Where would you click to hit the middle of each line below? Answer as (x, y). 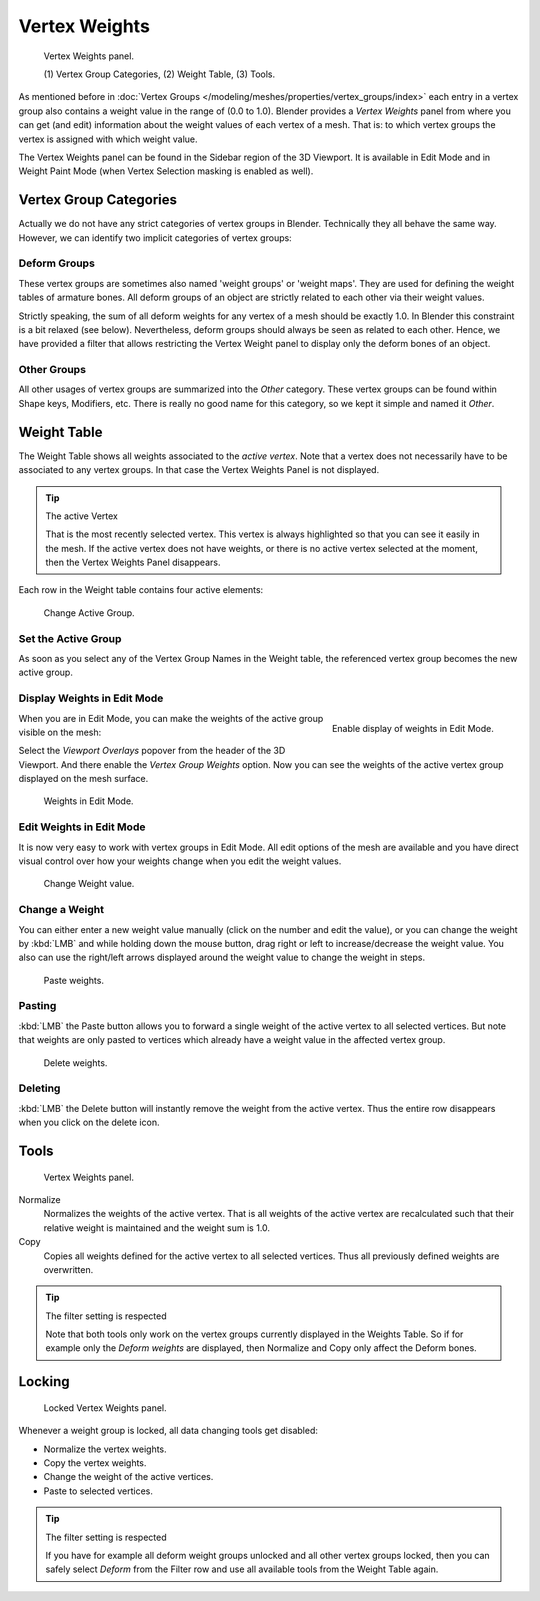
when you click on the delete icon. (89, 1122)
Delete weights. (75, 1062)
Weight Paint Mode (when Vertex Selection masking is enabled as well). (166, 171)
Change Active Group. (89, 612)
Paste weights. (74, 980)
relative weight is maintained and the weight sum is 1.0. (156, 1227)
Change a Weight (61, 910)
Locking (44, 1381)
